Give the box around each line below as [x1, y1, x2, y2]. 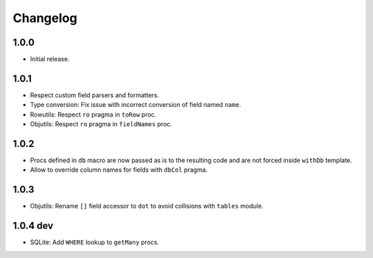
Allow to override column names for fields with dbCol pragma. [30, 166, 208, 174]
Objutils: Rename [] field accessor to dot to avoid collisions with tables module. [30, 202, 264, 210]
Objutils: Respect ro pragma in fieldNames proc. [30, 120, 173, 128]
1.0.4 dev [12, 220, 54, 232]
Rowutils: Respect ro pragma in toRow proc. [30, 110, 157, 119]
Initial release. [30, 55, 70, 63]
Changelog [12, 10, 77, 26]
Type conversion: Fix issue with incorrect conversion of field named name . [30, 101, 242, 109]
